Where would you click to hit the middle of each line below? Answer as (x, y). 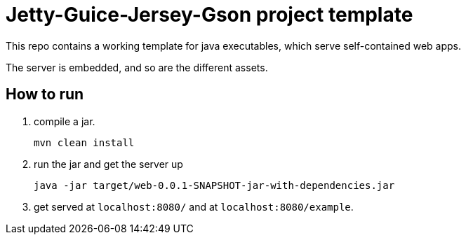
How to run (45, 94)
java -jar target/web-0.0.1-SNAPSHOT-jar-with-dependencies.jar (214, 185)
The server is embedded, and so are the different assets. (137, 67)
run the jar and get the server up (108, 164)
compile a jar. (65, 121)
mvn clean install (84, 142)
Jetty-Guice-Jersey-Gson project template (209, 15)
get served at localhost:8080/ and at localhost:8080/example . (194, 206)
